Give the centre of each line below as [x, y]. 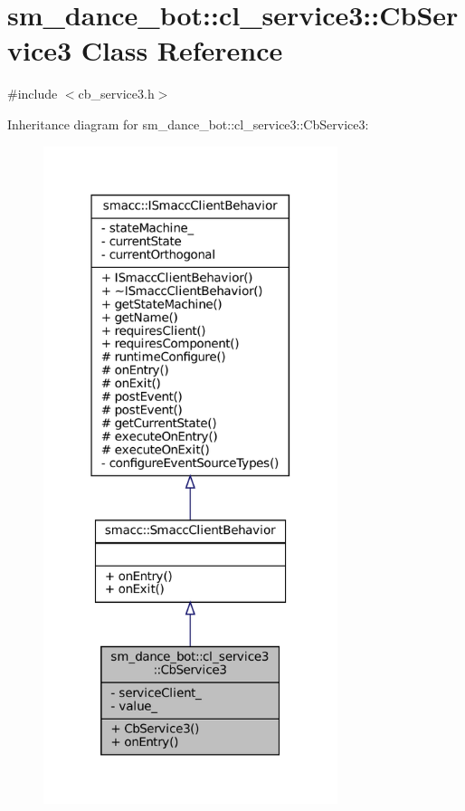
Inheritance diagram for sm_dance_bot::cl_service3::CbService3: [188, 124]
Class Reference [182, 50]
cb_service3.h [116, 94]
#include [33, 94]
